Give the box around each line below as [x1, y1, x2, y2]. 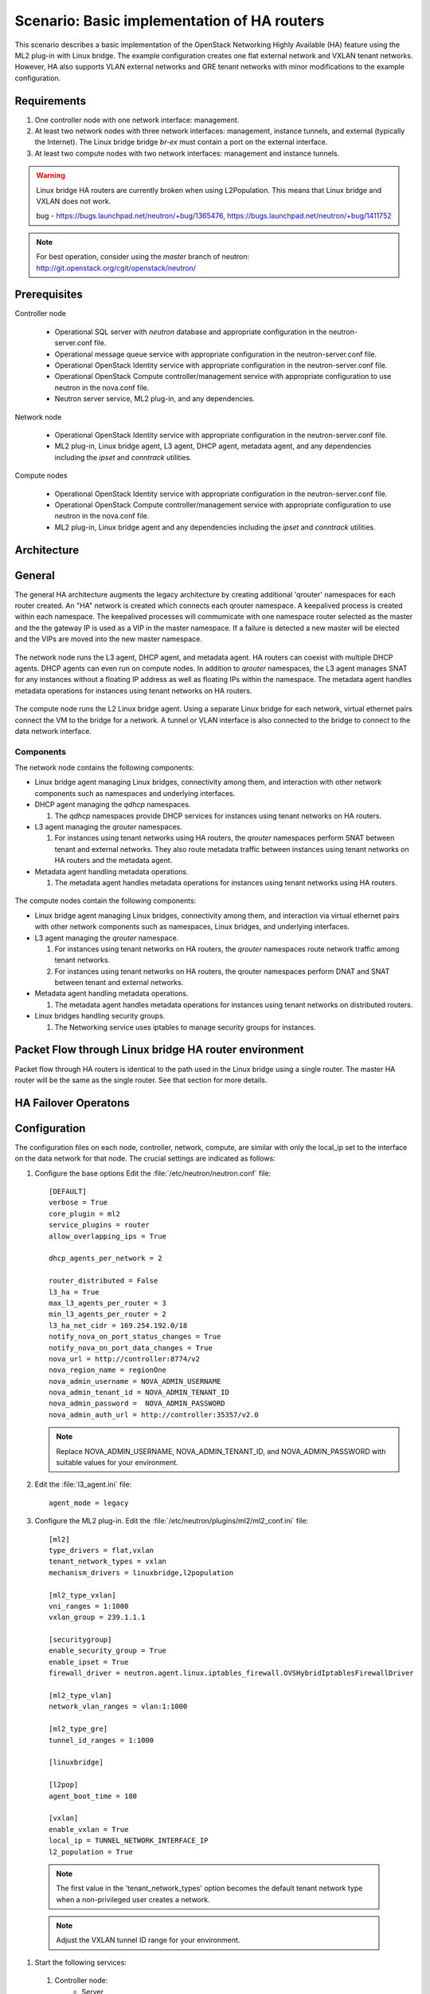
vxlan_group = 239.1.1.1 [49, 1613, 146, 1622]
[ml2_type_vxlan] [49, 1590, 116, 1599]
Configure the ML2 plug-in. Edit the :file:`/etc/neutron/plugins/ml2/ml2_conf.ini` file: [34, 1516, 309, 1526]
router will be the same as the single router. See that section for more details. [14, 1075, 268, 1085]
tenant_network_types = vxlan [49, 1557, 167, 1566]
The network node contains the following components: [14, 763, 194, 773]
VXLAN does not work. [36, 196, 111, 206]
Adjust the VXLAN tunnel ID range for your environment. [56, 1935, 240, 1945]
